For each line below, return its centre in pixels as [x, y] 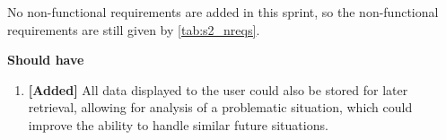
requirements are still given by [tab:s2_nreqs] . [134, 29]
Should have [46, 60]
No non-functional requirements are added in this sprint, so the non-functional [223, 12]
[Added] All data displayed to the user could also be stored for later [218, 89]
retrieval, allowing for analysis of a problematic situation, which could [220, 107]
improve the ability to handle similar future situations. [178, 124]
